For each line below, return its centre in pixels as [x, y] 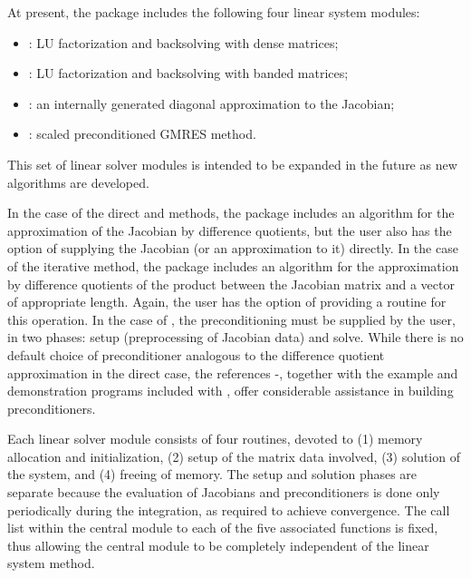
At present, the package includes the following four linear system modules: [214, 12]
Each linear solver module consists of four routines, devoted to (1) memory [215, 439]
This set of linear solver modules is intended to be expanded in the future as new [232, 164]
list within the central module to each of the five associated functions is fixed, [223, 528]
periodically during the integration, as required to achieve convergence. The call [229, 509]
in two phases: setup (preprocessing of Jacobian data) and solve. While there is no [235, 337]
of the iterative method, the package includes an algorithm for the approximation [233, 265]
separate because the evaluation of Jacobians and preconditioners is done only [224, 492]
